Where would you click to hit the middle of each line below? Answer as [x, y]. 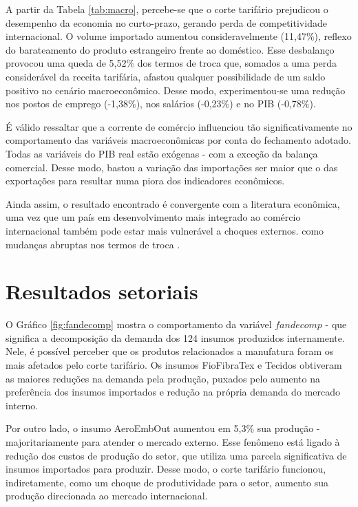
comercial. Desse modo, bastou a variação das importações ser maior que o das [172, 167]
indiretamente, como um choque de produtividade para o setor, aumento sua [167, 482]
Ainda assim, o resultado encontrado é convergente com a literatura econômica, [173, 203]
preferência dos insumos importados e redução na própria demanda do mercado [173, 392]
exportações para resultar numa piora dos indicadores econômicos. [145, 181]
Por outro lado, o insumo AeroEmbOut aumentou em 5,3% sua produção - [163, 428]
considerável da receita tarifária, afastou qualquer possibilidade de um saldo [166, 76]
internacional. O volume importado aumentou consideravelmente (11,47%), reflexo [179, 36]
